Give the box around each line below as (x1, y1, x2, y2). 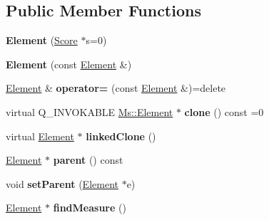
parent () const (53, 152, 123, 167)
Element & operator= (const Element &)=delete (6, 80, 226, 95)
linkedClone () (86, 128, 156, 143)
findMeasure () (53, 200, 126, 215)
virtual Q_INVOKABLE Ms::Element (6, 104, 173, 119)
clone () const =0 (184, 104, 264, 119)
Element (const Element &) (6, 56, 132, 71)
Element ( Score (6, 33, 78, 48)
